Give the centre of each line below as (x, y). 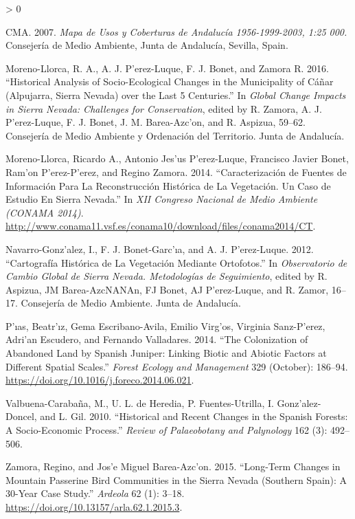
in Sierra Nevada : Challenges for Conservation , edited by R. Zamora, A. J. (164, 108)
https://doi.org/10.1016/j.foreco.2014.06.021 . (100, 380)
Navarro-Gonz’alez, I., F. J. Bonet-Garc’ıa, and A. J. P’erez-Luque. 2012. (160, 249)
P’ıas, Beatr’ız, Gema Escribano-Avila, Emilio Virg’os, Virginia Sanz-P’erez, (165, 325)
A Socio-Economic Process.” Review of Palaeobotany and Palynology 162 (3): (167, 430)
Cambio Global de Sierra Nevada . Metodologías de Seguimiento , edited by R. (167, 276)
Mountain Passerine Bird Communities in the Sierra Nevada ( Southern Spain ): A (176, 479)
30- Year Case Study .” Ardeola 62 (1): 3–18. (95, 493)
